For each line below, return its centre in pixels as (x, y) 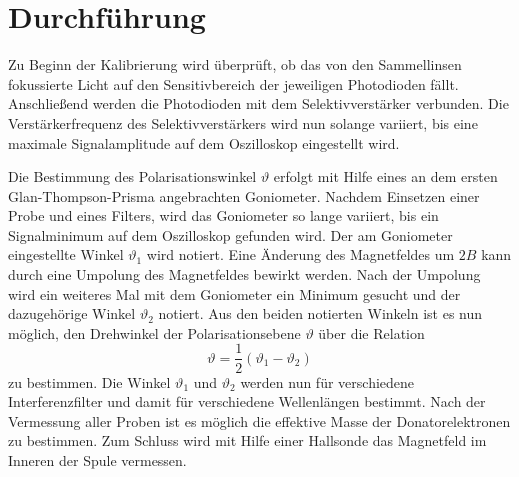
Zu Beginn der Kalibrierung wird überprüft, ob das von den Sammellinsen (235, 64)
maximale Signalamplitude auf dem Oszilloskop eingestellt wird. (204, 142)
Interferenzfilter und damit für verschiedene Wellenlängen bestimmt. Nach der (247, 401)
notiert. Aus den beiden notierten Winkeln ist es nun (320, 313)
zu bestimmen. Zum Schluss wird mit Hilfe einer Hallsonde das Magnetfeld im (247, 440)
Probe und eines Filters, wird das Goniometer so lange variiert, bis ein (223, 215)
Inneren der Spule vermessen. (97, 459)
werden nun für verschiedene (327, 381)
